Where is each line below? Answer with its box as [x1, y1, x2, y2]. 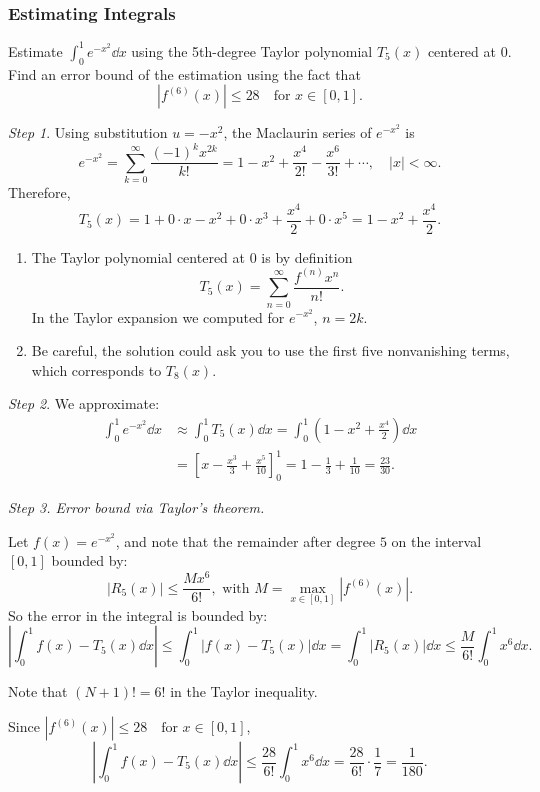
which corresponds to [31, 359, 162, 380]
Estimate [8, 40, 63, 61]
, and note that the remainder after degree [115, 530, 376, 551]
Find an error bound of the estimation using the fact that [8, 63, 361, 84]
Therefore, [8, 182, 71, 202]
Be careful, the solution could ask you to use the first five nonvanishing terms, [31, 340, 510, 361]
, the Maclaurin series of [223, 122, 372, 143]
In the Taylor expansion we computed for [31, 306, 285, 327]
